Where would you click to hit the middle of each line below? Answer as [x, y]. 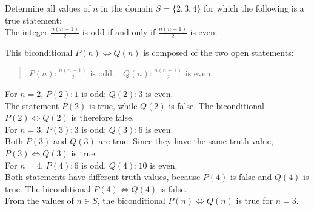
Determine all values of [48, 8]
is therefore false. [103, 117]
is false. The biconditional [216, 105]
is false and [251, 177]
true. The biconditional [48, 188]
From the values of [39, 200]
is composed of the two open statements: [219, 52]
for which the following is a [254, 8]
